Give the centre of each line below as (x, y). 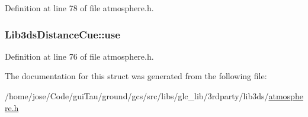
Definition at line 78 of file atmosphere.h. (79, 8)
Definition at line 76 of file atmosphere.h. (79, 56)
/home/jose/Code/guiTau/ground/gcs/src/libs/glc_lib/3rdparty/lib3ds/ (137, 96)
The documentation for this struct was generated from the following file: (136, 76)
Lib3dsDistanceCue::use (62, 34)
